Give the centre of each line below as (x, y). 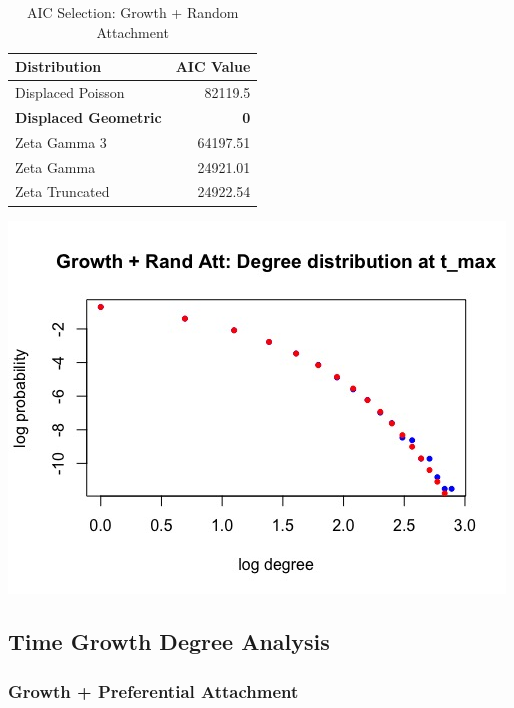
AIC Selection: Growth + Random (132, 12)
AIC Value (213, 66)
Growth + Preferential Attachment (153, 690)
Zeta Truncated (62, 191)
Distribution (58, 66)
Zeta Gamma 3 (61, 141)
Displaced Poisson (70, 92)
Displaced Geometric (88, 116)
